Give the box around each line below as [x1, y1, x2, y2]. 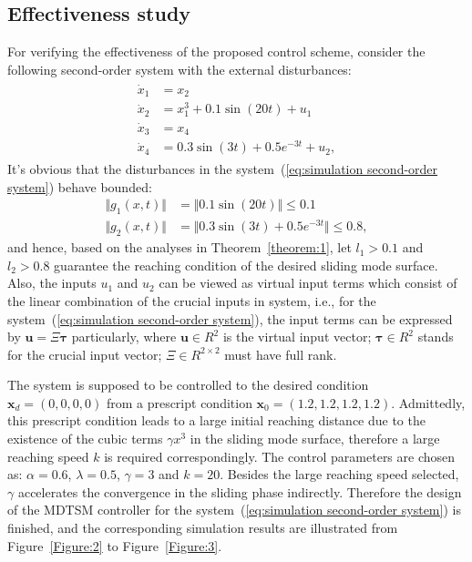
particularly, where [71, 327, 177, 346]
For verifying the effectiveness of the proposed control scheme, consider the [7, 42, 426, 61]
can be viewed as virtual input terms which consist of [159, 273, 457, 292]
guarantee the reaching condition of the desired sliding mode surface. [54, 255, 438, 274]
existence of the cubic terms [7, 429, 163, 448]
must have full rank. [224, 344, 337, 363]
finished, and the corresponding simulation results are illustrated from [7, 518, 398, 537]
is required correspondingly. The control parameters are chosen [104, 446, 456, 465]
